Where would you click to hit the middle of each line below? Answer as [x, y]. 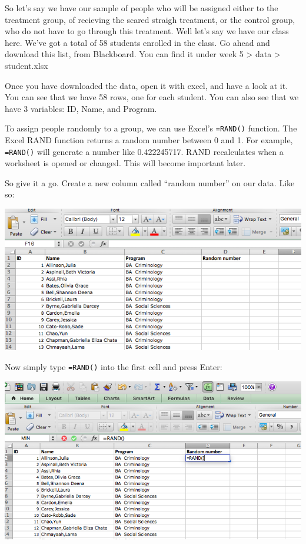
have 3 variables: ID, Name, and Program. [81, 108]
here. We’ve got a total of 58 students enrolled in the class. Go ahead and [137, 42]
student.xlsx [26, 65]
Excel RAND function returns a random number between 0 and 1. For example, [149, 140]
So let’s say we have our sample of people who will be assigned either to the [142, 8]
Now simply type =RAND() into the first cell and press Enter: [114, 367]
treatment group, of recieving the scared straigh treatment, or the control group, [150, 19]
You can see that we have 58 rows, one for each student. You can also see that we [152, 97]
